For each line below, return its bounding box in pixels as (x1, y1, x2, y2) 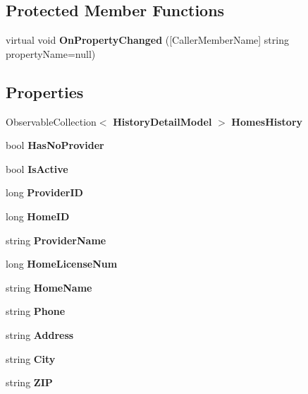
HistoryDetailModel (113, 114, 212, 129)
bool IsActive (6, 161, 68, 176)
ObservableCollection (6, 114, 97, 129)
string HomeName (6, 280, 92, 294)
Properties (6, 80, 84, 102)
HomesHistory (231, 114, 303, 129)
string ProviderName (6, 232, 106, 247)
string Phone (6, 304, 66, 318)
